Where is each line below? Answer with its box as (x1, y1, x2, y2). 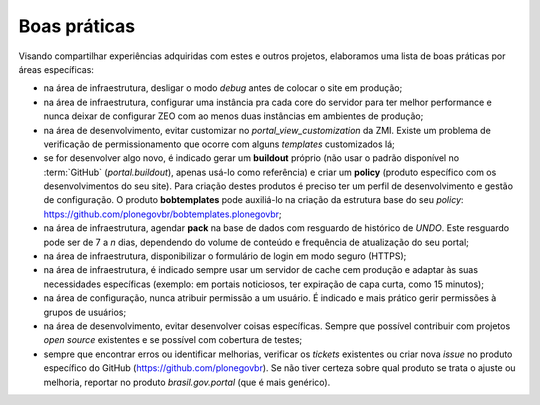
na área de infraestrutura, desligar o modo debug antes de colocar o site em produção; (43, 82, 403, 94)
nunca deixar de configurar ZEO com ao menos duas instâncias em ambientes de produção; (43, 110, 424, 122)
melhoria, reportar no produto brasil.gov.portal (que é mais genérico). (43, 376, 331, 388)
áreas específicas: (18, 63, 95, 75)
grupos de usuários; (43, 306, 127, 318)
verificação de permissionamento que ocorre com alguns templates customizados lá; (43, 138, 395, 150)
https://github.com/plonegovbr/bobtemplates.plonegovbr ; (43, 208, 282, 220)
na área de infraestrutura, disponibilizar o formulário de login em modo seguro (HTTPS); (43, 250, 407, 262)
